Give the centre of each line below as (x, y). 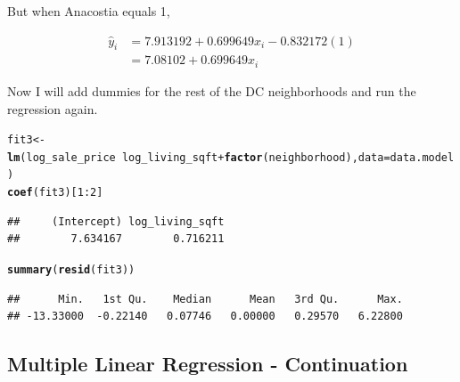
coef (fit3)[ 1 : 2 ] (55, 193)
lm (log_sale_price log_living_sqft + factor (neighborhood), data (196, 157)
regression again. (53, 108)
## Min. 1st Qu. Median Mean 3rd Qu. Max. (205, 299)
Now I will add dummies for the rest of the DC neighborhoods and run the (212, 90)
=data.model (419, 157)
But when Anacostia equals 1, (89, 11)
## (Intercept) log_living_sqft (116, 221)
